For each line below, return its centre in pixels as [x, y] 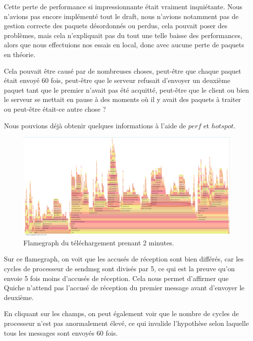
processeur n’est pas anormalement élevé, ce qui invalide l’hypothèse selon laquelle [126, 323]
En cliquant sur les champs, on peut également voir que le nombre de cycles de [121, 313]
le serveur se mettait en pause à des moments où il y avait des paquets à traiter [123, 99]
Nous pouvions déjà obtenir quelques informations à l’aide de [95, 125]
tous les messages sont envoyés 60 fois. [61, 332]
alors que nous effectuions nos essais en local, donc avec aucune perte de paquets [124, 45]
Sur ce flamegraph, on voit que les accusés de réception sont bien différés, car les [124, 259]
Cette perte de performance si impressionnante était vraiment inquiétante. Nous [123, 6]
